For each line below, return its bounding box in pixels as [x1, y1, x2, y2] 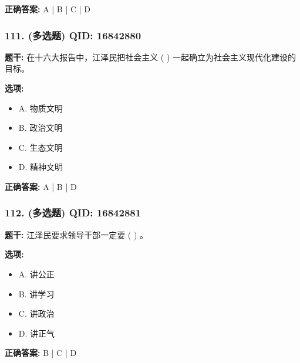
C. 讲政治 [18, 307, 55, 320]
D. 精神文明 [18, 161, 63, 173]
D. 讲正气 [18, 327, 55, 339]
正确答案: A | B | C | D [5, 3, 90, 15]
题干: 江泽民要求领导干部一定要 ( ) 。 [5, 228, 149, 240]
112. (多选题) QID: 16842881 [5, 205, 141, 220]
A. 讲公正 [18, 267, 55, 280]
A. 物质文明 [18, 101, 63, 114]
